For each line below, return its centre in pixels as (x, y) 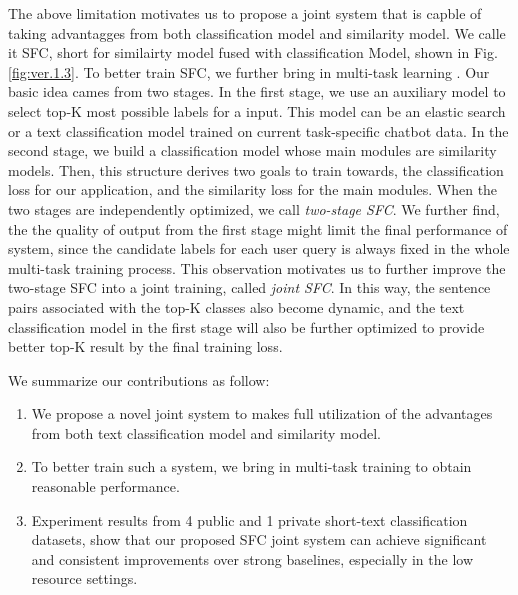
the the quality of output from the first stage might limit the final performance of (258, 228)
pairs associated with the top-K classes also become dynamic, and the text (236, 306)
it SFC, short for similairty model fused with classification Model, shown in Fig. (253, 52)
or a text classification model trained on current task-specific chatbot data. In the (258, 130)
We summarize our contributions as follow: (139, 379)
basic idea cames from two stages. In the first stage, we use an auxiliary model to (257, 91)
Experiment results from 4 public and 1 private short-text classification (249, 519)
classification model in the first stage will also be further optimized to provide (246, 326)
